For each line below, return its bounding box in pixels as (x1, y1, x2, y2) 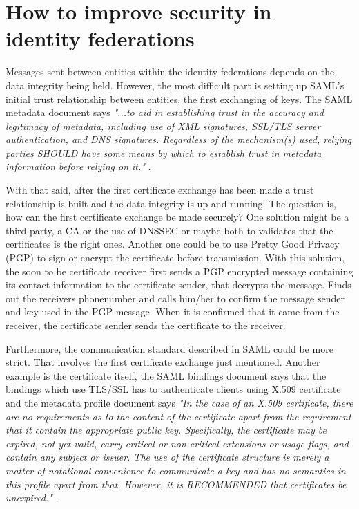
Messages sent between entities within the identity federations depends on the (6, 64, 335, 79)
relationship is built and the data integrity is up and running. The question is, (6, 196, 336, 210)
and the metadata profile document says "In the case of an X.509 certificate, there (6, 395, 353, 409)
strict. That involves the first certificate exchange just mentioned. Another (6, 355, 320, 369)
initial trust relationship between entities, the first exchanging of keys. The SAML (6, 91, 353, 106)
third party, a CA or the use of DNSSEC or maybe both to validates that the (6, 223, 333, 237)
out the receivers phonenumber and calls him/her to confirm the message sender (6, 290, 345, 305)
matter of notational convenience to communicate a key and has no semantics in (6, 463, 346, 477)
